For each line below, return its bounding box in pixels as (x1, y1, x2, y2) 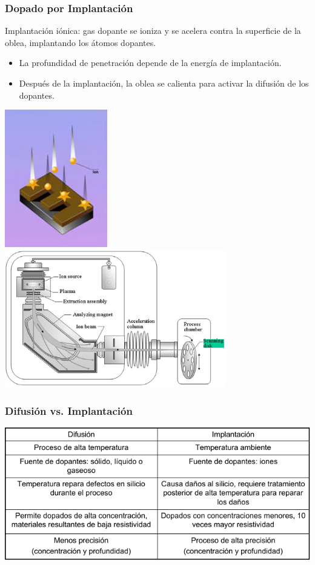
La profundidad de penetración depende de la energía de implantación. (19, 56, 282, 69)
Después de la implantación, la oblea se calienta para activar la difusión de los (19, 77, 309, 89)
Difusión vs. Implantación (5, 403, 133, 418)
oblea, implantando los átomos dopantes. (5, 36, 156, 48)
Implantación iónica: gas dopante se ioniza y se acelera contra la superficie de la (5, 24, 301, 37)
